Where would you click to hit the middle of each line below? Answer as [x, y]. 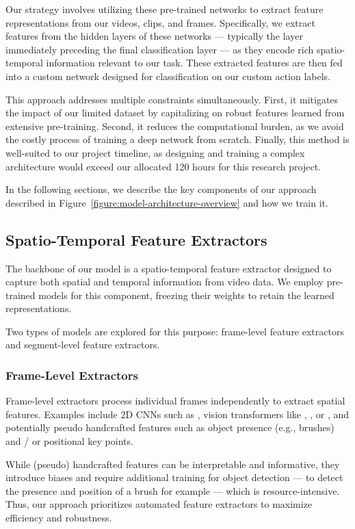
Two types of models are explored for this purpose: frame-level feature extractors [175, 331]
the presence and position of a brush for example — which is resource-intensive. [173, 490]
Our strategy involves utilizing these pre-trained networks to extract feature [165, 9]
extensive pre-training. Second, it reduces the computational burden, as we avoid [175, 126]
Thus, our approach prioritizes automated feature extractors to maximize [159, 504]
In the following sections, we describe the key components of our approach [161, 189]
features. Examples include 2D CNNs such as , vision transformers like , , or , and [177, 414]
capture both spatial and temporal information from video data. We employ [165, 282]
